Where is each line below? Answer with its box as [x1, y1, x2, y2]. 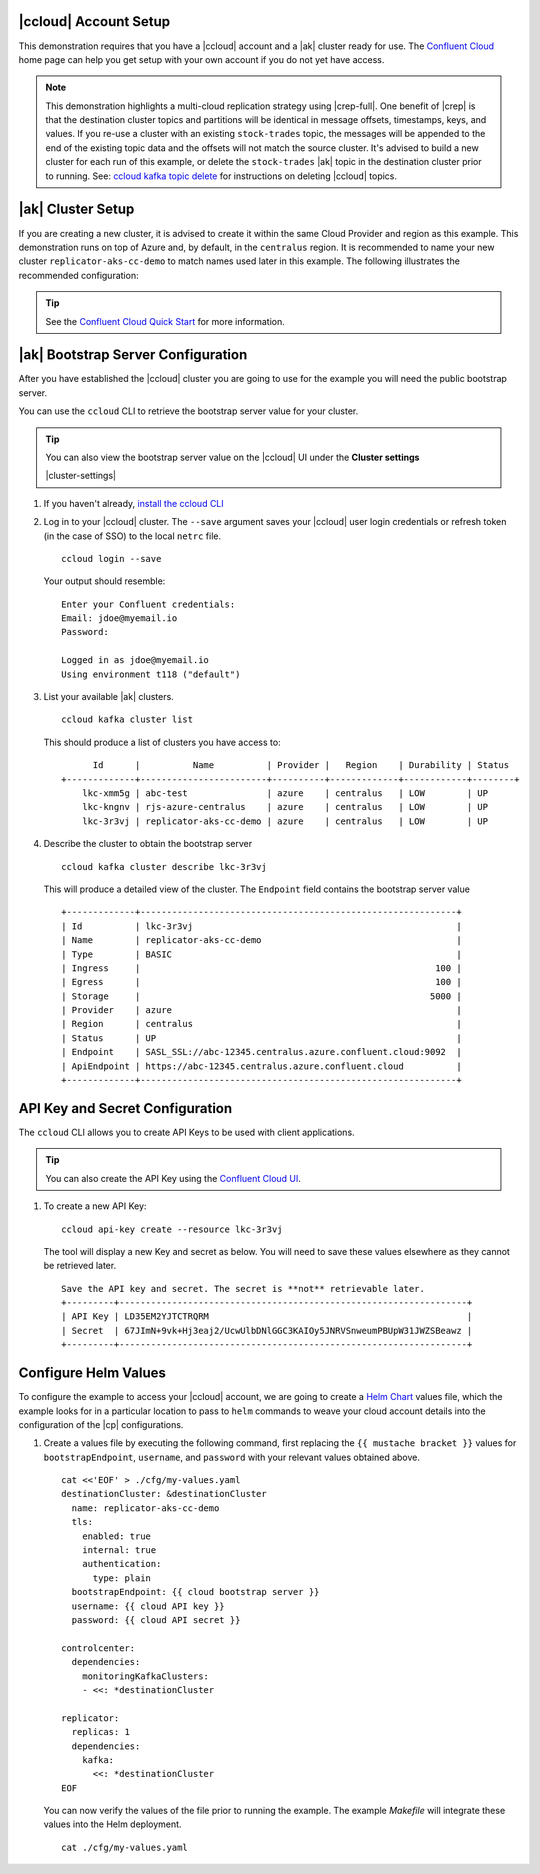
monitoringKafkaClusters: [81, 1670, 210, 1682]
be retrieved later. [43, 1260, 117, 1272]
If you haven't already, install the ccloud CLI [43, 497, 224, 509]
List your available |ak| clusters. [43, 691, 174, 703]
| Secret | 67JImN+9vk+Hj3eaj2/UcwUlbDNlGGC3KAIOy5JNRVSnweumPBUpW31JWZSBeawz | [61, 1325, 473, 1336]
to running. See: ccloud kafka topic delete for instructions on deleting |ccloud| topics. [45, 170, 398, 182]
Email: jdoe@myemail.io [61, 613, 178, 624]
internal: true [81, 1545, 157, 1556]
